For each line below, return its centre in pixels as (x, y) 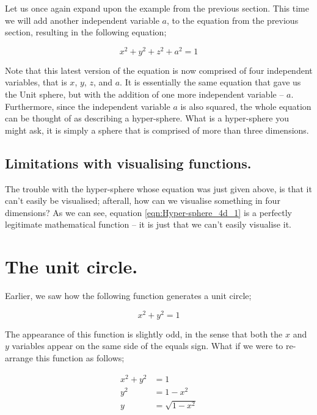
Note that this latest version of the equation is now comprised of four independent (159, 70)
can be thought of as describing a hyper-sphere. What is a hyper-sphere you (147, 118)
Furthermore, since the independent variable (88, 106)
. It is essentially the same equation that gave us (210, 82)
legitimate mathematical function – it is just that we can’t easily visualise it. (148, 224)
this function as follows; (80, 357)
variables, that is (36, 82)
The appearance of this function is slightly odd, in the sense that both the (144, 334)
